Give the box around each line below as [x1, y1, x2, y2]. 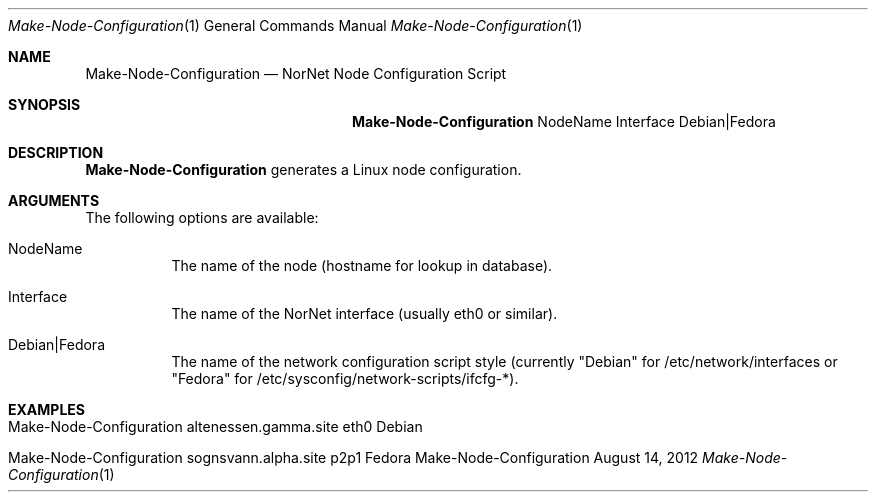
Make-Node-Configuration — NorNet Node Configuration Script [85, 65, 507, 82]
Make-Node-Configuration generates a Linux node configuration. [85, 161, 522, 178]
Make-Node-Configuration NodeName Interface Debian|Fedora [352, 113, 776, 130]
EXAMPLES [8, 401, 85, 418]
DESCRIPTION [8, 144, 104, 161]
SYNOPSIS [8, 96, 81, 113]
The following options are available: [85, 209, 319, 226]
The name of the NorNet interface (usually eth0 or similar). [171, 305, 558, 322]
